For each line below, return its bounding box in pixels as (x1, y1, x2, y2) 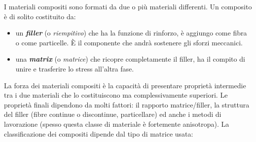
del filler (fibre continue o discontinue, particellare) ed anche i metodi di (4, 109, 221, 119)
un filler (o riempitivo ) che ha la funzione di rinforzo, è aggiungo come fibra (15, 28, 247, 38)
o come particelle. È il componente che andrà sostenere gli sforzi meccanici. (15, 37, 243, 47)
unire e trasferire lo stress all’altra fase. (15, 63, 134, 73)
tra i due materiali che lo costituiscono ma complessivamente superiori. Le (4, 90, 228, 100)
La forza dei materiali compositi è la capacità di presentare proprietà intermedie (4, 80, 246, 90)
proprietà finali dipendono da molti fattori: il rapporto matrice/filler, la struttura (4, 99, 250, 109)
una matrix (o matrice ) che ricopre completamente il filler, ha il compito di (15, 54, 245, 64)
